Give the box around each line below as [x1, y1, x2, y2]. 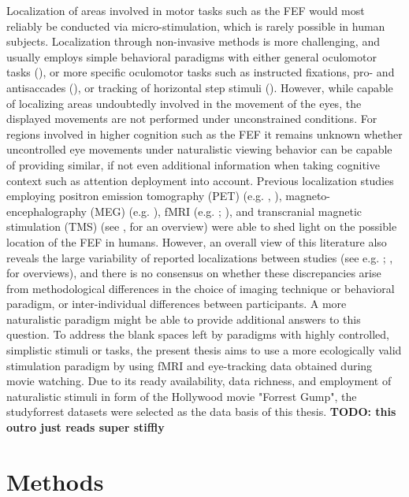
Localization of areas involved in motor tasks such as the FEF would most [6, 2, 365, 18]
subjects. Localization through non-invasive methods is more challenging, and [6, 33, 380, 50]
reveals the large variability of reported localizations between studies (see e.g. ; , [6, 249, 393, 265]
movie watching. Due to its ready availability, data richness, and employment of [6, 373, 392, 389]
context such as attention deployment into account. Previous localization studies [6, 172, 394, 188]
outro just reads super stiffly [6, 419, 165, 436]
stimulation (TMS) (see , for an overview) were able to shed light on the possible [6, 218, 397, 235]
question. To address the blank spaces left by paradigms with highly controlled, [6, 326, 389, 343]
